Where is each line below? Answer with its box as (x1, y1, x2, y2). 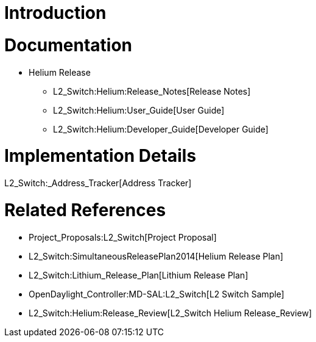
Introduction (4, 2, 107, 23)
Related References (4, 199, 166, 220)
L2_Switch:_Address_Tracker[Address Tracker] (4, 178, 192, 188)
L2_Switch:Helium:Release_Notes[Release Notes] (53, 85, 251, 96)
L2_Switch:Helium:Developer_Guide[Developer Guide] (53, 123, 269, 134)
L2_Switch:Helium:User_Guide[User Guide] (53, 104, 225, 115)
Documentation (4, 34, 133, 56)
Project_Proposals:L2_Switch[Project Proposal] (29, 231, 217, 242)
